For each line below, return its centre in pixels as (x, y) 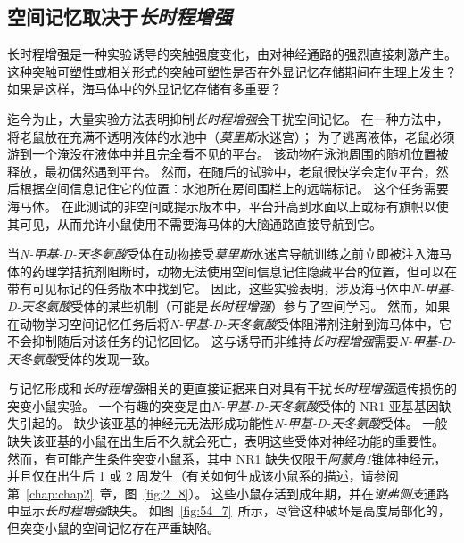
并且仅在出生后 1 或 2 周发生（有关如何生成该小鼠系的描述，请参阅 (203, 476)
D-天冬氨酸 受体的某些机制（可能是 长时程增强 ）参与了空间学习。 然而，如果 (229, 305)
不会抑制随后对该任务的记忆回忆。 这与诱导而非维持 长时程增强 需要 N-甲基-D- (232, 341)
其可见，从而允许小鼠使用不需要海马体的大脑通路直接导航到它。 (195, 223)
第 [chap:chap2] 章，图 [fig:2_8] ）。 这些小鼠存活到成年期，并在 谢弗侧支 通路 (228, 493)
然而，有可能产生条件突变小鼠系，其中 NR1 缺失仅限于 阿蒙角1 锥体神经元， (227, 458)
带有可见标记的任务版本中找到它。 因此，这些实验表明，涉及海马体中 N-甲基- (231, 288)
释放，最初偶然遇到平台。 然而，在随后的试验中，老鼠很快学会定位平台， (222, 171)
